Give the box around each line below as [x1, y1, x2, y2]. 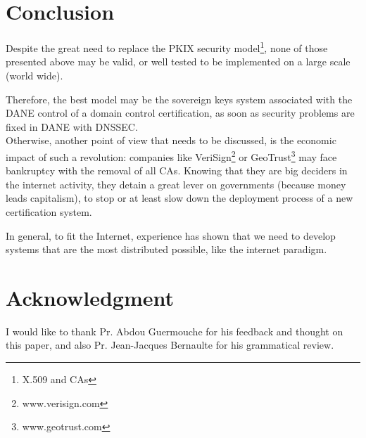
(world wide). [6, 67, 63, 82]
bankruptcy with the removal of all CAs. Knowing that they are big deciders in [6, 163, 348, 178]
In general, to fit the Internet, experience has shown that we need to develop [6, 228, 336, 243]
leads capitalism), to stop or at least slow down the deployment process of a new [6, 191, 353, 205]
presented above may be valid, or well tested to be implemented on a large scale [6, 54, 351, 69]
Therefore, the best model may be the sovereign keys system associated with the [6, 91, 353, 106]
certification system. [6, 204, 92, 219]
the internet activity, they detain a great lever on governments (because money [6, 176, 346, 191]
